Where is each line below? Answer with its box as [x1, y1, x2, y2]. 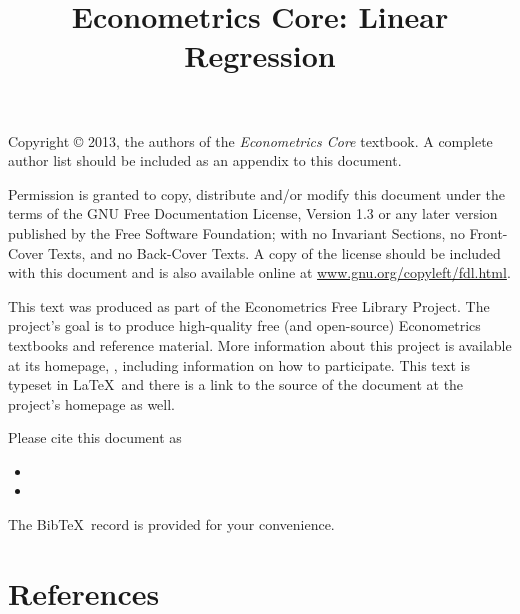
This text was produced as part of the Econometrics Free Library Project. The [8, 295, 490, 316]
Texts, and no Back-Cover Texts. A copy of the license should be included [48, 242, 501, 263]
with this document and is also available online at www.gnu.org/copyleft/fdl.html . [8, 262, 511, 283]
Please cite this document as [8, 427, 182, 448]
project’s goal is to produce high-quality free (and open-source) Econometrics [8, 315, 481, 336]
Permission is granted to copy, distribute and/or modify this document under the [8, 183, 506, 204]
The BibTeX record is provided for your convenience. [8, 514, 335, 535]
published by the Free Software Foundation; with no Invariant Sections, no [8, 222, 465, 243]
